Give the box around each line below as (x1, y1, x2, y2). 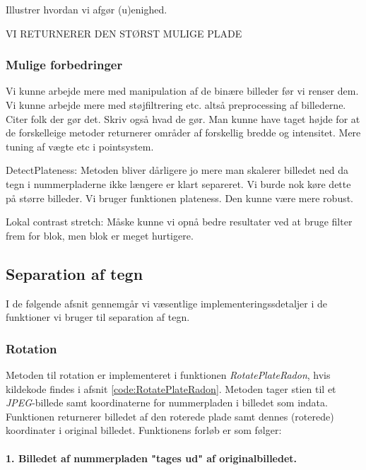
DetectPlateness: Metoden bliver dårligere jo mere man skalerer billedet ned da (6, 163, 349, 177)
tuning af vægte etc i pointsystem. (6, 139, 154, 153)
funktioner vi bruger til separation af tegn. (6, 310, 190, 324)
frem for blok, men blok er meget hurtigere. (6, 228, 194, 242)
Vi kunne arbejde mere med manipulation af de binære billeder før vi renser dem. (6, 83, 359, 98)
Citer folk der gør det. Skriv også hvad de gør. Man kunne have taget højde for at (6, 111, 360, 126)
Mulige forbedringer (6, 56, 123, 74)
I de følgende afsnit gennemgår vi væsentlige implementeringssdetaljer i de (6, 295, 328, 310)
